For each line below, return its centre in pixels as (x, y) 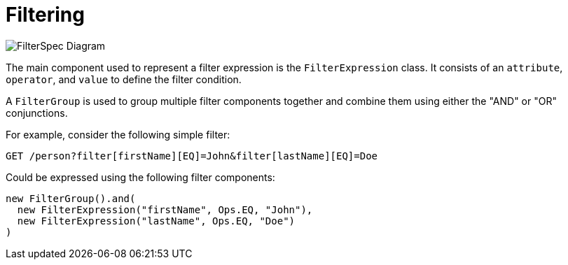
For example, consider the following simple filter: (118, 134)
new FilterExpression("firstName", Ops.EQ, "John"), (165, 209)
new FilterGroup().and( (71, 198)
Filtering (45, 15)
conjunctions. (37, 113)
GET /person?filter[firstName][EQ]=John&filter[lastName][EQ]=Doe (192, 156)
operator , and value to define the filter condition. (124, 79)
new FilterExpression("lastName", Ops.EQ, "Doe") (156, 221)
